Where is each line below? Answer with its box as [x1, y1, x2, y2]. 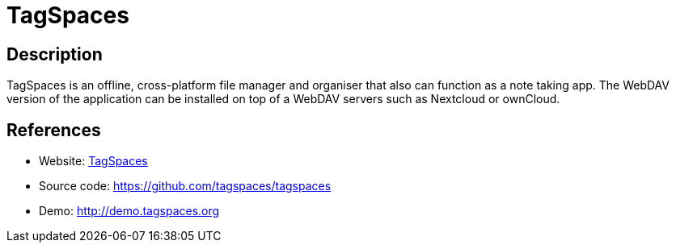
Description [6, 44, 103, 64]
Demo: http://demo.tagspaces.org [39, 204, 220, 218]
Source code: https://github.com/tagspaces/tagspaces [39, 179, 332, 193]
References [6, 119, 101, 140]
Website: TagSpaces [39, 154, 148, 168]
